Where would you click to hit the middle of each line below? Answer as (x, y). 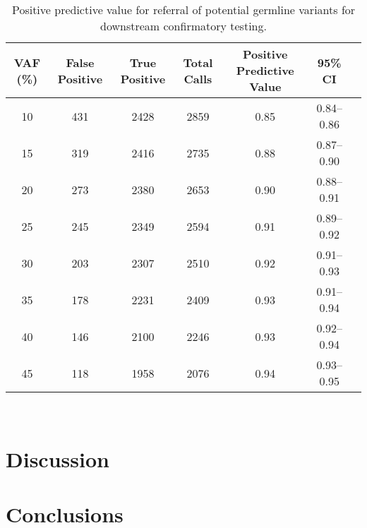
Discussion (58, 458)
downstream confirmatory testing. (183, 26)
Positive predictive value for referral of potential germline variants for (183, 10)
